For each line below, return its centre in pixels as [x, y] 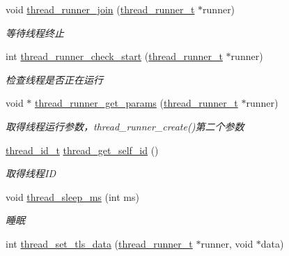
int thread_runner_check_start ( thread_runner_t [114, 56]
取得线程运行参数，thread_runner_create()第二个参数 [125, 126]
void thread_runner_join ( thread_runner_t [100, 9]
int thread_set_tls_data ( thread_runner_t [99, 243]
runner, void [227, 243]
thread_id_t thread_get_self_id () [82, 150]
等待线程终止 [35, 32]
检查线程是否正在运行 [54, 79]
